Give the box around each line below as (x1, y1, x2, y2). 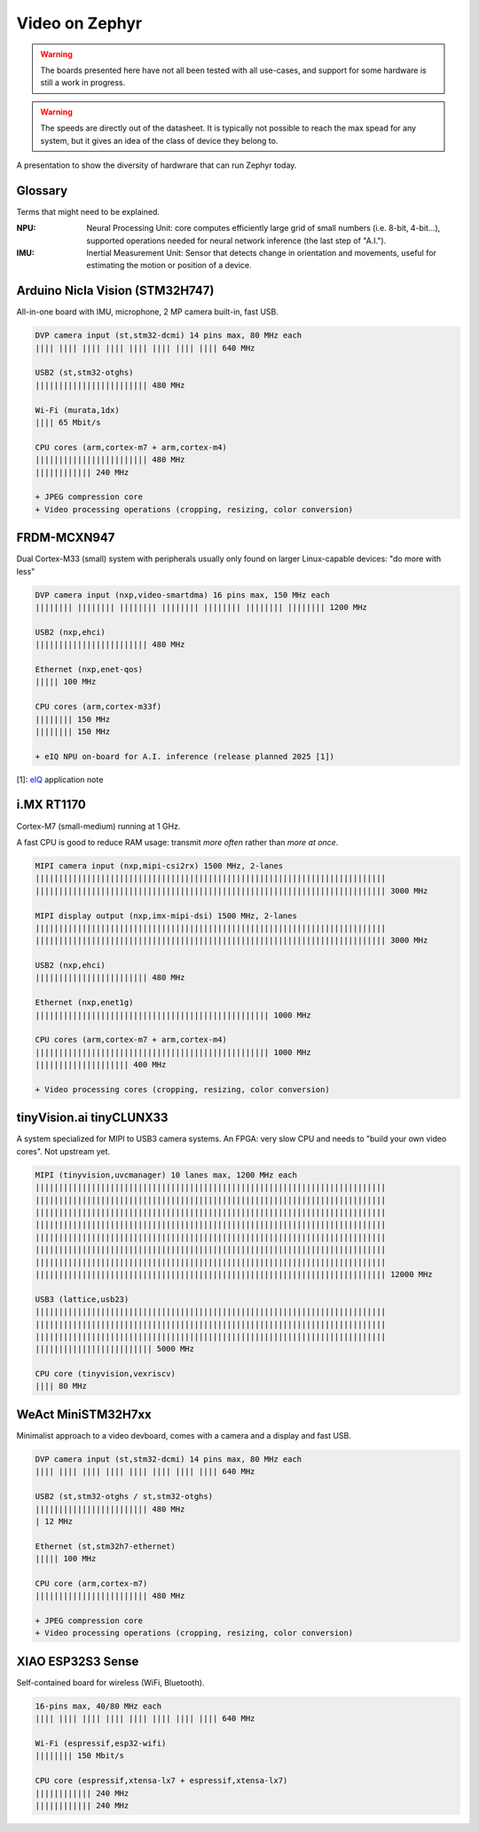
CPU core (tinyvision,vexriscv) (35, 1368, 177, 1379)
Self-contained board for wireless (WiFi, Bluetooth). (16, 1677, 205, 1687)
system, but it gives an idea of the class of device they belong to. (40, 135, 279, 146)
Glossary (16, 183, 68, 198)
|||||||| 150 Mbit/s (35, 1750, 124, 1761)
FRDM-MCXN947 (16, 530, 115, 545)
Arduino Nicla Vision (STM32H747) (16, 283, 215, 298)
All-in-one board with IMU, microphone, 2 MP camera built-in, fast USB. (16, 306, 279, 317)
